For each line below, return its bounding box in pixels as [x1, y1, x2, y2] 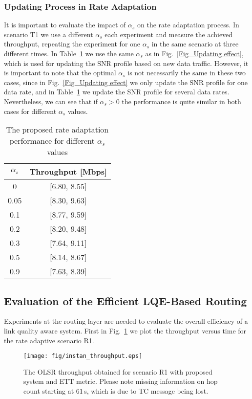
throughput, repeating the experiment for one [4, 39, 141, 49]
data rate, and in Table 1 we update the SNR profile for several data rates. [4, 87, 230, 97]
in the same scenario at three [151, 39, 239, 49]
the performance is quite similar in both [122, 96, 241, 106]
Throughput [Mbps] [29, 166, 107, 177]
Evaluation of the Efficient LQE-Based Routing [4, 293, 247, 308]
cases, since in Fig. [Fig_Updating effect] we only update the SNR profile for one [4, 77, 248, 87]
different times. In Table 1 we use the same [4, 48, 134, 58]
